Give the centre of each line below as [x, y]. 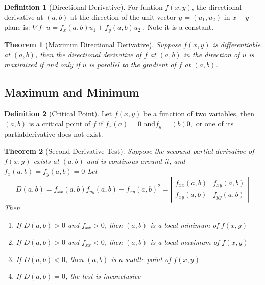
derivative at [24, 17]
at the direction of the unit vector [123, 17]
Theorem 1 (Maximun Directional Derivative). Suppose [93, 44]
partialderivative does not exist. [54, 134]
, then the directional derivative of [88, 54]
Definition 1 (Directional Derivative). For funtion [83, 7]
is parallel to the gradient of [132, 64]
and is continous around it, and [136, 161]
